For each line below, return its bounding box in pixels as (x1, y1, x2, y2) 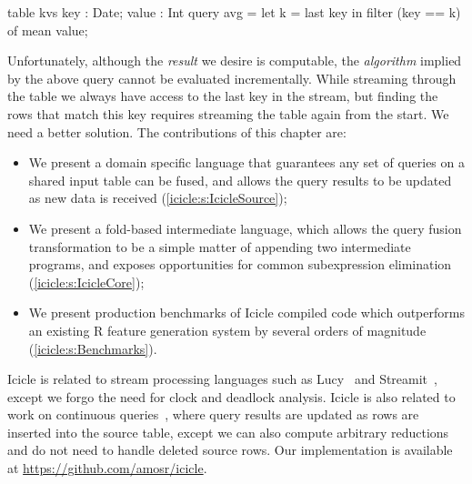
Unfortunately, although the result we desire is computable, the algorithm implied (7, 51, 462, 70)
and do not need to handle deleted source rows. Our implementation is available (7, 440, 453, 459)
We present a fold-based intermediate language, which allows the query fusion (28, 218, 462, 237)
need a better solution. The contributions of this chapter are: (7, 122, 346, 141)
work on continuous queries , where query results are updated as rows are (7, 405, 419, 424)
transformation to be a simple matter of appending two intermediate (28, 237, 411, 256)
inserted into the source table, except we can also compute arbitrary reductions (7, 422, 449, 441)
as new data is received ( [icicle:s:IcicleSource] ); (28, 188, 287, 207)
